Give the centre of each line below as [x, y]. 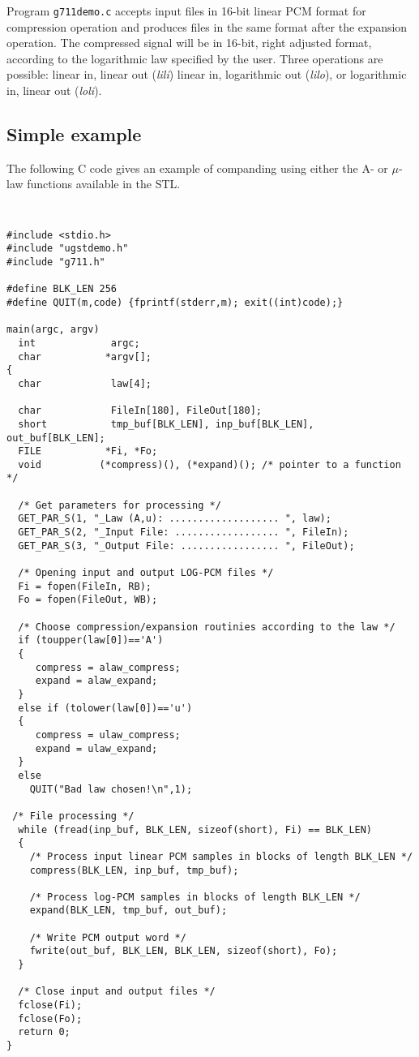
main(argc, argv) [53, 330]
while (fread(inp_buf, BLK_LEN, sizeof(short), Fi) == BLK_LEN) [195, 829]
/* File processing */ [73, 816]
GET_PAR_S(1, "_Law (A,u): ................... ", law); [175, 519]
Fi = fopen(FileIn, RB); [85, 586]
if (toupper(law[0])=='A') [91, 640]
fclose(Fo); [50, 1018]
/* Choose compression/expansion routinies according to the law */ [207, 627]
